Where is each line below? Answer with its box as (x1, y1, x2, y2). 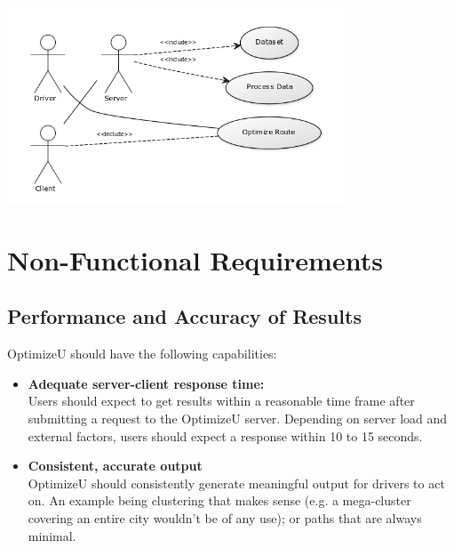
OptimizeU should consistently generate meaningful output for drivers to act (28, 473, 445, 492)
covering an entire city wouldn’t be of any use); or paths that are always (28, 508, 422, 527)
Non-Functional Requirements (7, 241, 383, 278)
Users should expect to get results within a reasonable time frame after (28, 391, 415, 410)
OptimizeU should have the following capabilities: (7, 344, 277, 363)
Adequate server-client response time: (28, 374, 265, 392)
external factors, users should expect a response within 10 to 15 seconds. (28, 426, 423, 445)
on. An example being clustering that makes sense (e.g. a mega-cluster (28, 491, 411, 510)
